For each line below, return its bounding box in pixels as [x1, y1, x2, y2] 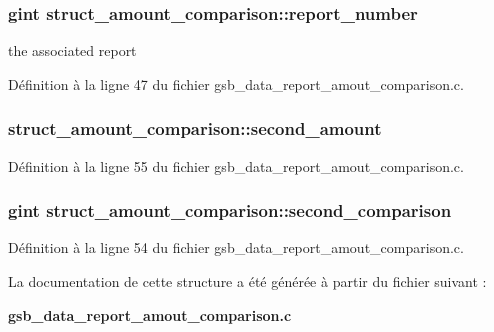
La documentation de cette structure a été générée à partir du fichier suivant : [8, 271, 487, 292]
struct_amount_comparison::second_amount [8, 116, 382, 141]
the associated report [8, 40, 137, 61]
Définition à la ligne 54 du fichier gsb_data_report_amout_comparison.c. [8, 237, 464, 258]
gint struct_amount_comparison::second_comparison [8, 198, 452, 223]
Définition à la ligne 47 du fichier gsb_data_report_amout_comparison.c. [8, 73, 464, 94]
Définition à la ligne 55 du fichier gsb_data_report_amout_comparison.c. [8, 155, 464, 176]
